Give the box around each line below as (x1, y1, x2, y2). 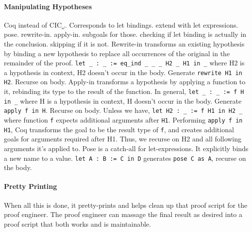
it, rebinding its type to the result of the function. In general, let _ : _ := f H (4, 86, 244, 96)
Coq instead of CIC (4, 19, 62, 30)
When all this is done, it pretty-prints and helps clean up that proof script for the (4, 200, 248, 210)
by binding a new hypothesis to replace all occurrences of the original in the (4, 48, 230, 58)
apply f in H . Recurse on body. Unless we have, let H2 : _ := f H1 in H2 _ (4, 105, 243, 115)
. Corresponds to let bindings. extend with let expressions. (65, 19, 238, 30)
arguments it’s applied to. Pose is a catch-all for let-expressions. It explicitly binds (4, 143, 249, 154)
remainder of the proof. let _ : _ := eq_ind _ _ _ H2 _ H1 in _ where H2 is (4, 58, 245, 68)
